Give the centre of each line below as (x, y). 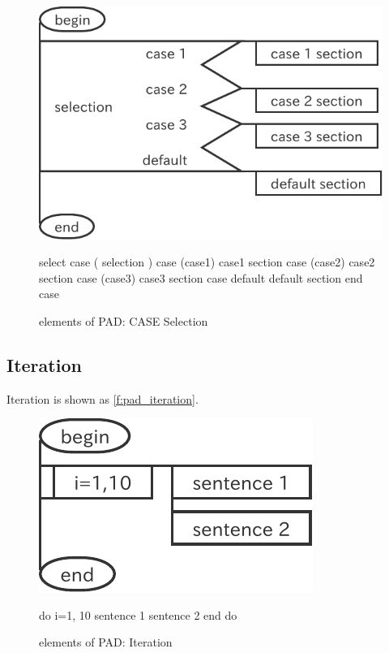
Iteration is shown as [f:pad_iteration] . (103, 398)
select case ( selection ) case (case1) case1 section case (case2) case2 (207, 262)
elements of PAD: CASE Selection (124, 320)
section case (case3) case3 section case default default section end (201, 277)
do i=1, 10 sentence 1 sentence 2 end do (138, 614)
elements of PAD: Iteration (106, 642)
